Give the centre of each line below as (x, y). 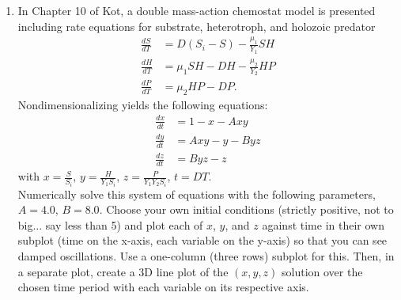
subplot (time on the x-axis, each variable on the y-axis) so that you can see (202, 240)
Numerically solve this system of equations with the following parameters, (197, 194)
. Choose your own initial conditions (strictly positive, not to (246, 209)
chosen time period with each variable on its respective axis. (163, 287)
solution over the (322, 271)
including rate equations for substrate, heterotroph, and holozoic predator (197, 26)
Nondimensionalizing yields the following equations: (143, 104)
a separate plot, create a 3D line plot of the (123, 271)
